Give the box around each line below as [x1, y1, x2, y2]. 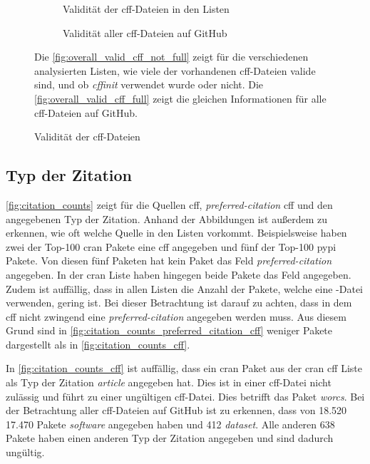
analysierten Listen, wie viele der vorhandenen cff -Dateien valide [34, 63, 316, 78]
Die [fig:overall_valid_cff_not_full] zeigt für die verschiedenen [34, 49, 309, 64]
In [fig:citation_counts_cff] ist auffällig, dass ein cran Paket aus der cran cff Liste [6, 361, 362, 376]
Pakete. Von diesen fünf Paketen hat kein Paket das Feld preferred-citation [6, 253, 332, 268]
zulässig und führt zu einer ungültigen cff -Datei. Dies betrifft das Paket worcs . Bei [6, 388, 365, 403]
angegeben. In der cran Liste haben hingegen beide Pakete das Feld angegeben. [6, 267, 351, 282]
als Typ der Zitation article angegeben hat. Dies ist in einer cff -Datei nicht [6, 375, 332, 390]
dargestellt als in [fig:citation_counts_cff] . [6, 336, 190, 351]
